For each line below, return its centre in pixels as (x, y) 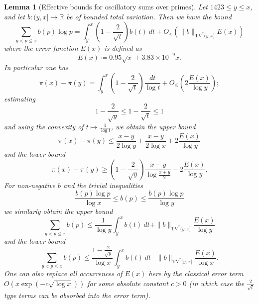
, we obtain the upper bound (153, 127)
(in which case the (217, 283)
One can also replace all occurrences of (63, 273)
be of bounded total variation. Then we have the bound (149, 16)
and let (14, 16)
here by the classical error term (196, 273)
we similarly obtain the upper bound (59, 211)
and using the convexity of (44, 127)
